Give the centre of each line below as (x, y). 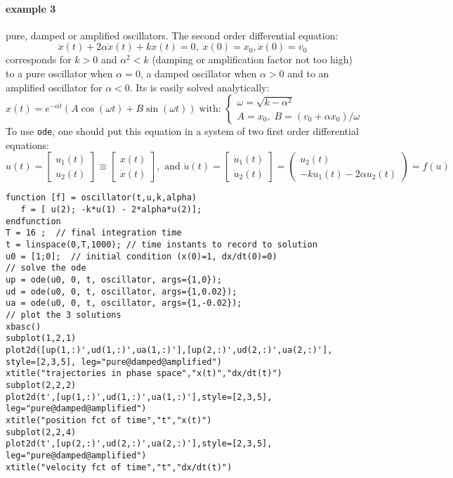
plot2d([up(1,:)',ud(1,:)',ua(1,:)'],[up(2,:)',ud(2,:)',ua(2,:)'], (169, 350)
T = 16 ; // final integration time (94, 233)
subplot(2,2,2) (41, 385)
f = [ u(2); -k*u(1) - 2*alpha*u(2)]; (111, 210)
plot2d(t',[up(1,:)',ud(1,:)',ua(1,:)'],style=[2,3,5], (139, 397)
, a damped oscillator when (198, 73)
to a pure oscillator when (59, 73)
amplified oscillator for (54, 87)
